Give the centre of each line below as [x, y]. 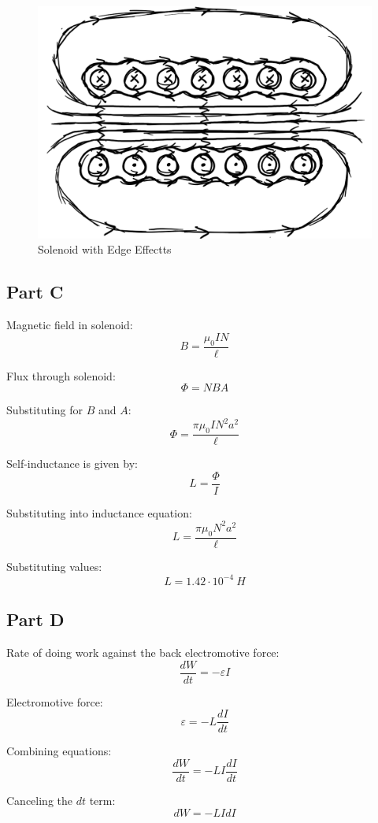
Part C [35, 292]
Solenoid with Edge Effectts [105, 249]
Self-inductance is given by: [72, 463]
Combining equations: [59, 751]
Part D [35, 619]
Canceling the [39, 800]
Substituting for [44, 410]
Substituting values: [54, 566]
